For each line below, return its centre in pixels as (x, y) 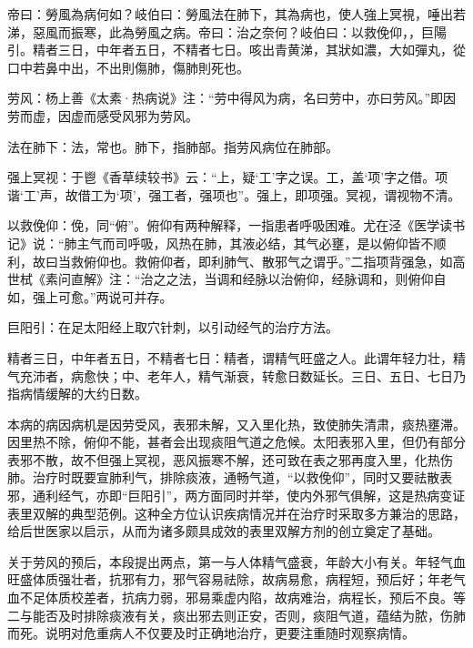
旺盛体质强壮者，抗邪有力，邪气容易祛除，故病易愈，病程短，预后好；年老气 (236, 579)
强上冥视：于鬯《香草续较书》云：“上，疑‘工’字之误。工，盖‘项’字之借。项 (228, 177)
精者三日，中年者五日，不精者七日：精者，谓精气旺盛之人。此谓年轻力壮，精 (236, 357)
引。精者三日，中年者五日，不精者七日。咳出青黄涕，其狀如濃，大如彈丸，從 (236, 50)
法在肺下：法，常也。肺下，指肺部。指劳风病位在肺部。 (173, 146)
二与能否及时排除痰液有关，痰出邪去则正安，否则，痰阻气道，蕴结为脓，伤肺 (236, 615)
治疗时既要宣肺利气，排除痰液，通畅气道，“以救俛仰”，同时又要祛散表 (242, 477)
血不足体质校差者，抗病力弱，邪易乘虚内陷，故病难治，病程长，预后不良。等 (236, 597)
